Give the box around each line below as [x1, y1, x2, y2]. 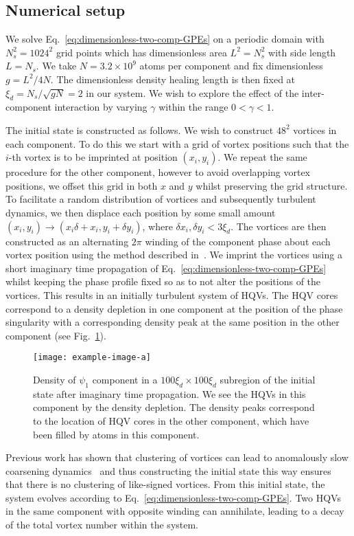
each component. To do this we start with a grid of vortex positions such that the [5, 136, 349, 150]
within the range [158, 100, 228, 114]
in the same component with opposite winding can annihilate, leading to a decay [5, 504, 344, 518]
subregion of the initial [220, 372, 316, 386]
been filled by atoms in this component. [33, 427, 200, 441]
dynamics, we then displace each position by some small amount [5, 205, 276, 219]
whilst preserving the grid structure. [196, 178, 348, 192]
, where [142, 219, 173, 233]
